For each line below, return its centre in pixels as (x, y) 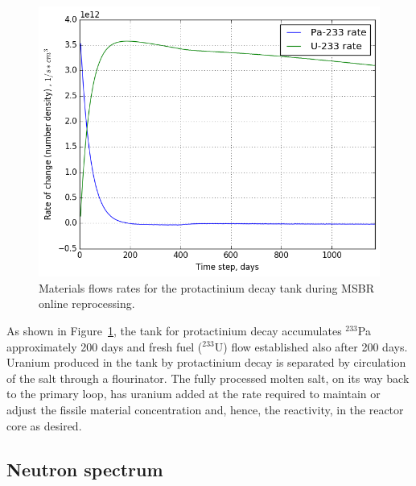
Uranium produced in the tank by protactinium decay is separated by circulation (206, 362)
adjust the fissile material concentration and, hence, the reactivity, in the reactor (205, 409)
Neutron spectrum (85, 469)
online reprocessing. (87, 303)
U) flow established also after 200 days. (311, 346)
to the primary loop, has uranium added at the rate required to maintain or (194, 394)
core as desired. (44, 425)
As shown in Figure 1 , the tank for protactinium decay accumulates (174, 330)
